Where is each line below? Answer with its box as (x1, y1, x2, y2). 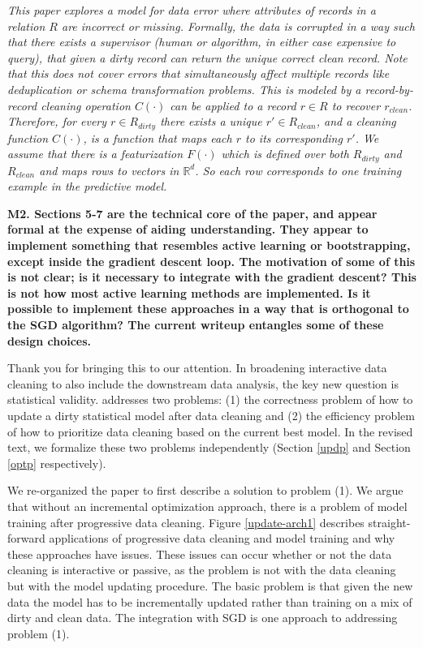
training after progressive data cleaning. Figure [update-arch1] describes (7, 513, 365, 530)
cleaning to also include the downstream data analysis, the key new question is (7, 375, 399, 392)
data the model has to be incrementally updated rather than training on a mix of (7, 593, 412, 610)
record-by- (365, 80, 413, 97)
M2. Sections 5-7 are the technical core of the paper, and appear (7, 204, 378, 221)
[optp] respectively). (7, 454, 106, 471)
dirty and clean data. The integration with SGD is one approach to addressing (7, 609, 398, 626)
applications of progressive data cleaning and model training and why (49, 530, 395, 547)
